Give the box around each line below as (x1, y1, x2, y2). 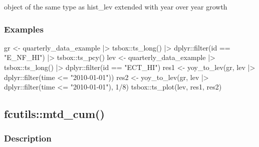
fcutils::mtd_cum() (4, 106, 105, 121)
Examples (4, 22, 44, 35)
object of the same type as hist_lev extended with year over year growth (4, 1, 227, 11)
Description (4, 132, 52, 144)
